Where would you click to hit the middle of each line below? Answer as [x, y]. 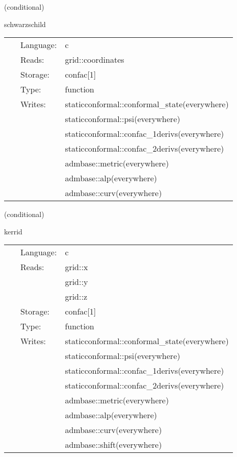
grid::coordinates [95, 60]
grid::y [76, 282]
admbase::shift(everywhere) [113, 445]
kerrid [13, 231]
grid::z [76, 297]
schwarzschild [25, 24]
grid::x [76, 267]
